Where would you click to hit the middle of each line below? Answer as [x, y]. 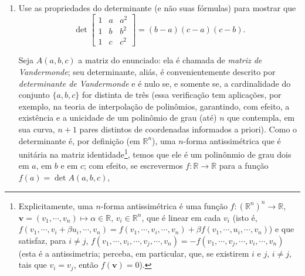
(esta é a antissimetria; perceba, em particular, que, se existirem [134, 253]
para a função [244, 166]
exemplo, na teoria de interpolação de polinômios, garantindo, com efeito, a [154, 106]
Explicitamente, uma [56, 205]
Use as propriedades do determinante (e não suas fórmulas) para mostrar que [157, 8]
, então [86, 265]
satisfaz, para [42, 240]
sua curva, [37, 129]
